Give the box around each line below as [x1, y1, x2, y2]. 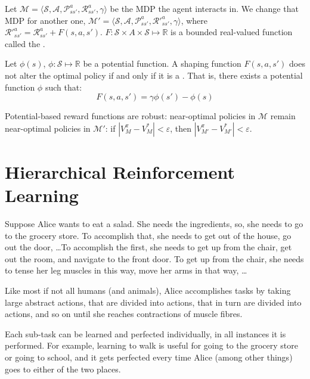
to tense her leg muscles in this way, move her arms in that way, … [5, 264, 247, 277]
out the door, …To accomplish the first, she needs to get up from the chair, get [5, 241, 292, 253]
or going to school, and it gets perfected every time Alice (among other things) [5, 351, 293, 363]
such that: [45, 80, 82, 93]
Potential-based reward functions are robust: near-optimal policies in [5, 110, 256, 122]
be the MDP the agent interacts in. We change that [110, 2, 299, 14]
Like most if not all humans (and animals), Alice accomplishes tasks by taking [5, 284, 291, 297]
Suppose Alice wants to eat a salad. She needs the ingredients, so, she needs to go [5, 218, 303, 230]
